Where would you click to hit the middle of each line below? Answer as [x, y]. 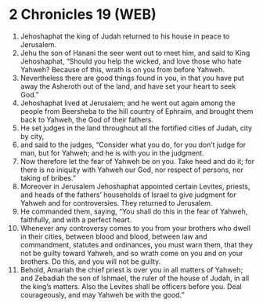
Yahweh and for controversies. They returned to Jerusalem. [116, 203]
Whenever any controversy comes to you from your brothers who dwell [135, 228]
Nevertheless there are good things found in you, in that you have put [132, 78]
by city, [32, 136]
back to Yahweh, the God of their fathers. [87, 119]
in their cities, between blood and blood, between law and [113, 236]
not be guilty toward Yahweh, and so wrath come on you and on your [131, 253]
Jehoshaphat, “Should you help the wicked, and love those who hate [131, 61]
